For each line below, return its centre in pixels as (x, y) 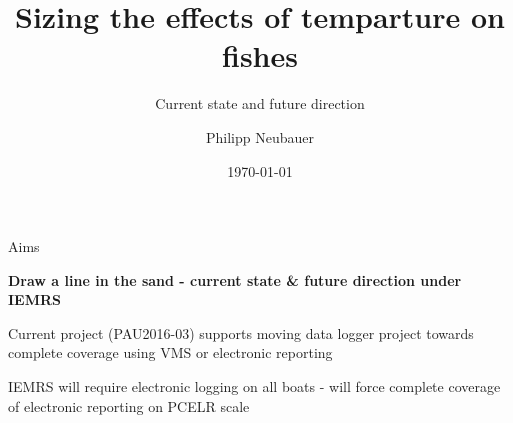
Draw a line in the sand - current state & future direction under (235, 279)
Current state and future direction (260, 103)
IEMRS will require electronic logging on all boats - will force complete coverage (254, 386)
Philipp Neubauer (260, 136)
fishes (260, 55)
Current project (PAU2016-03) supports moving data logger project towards (241, 332)
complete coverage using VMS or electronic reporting (170, 352)
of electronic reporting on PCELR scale (129, 405)
